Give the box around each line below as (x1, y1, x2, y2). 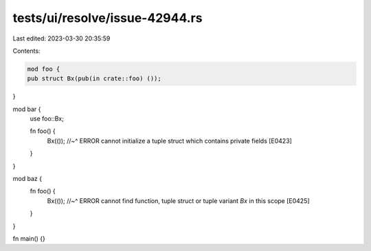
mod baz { (12, 175, 43, 183)
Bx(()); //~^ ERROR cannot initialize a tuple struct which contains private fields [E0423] (47, 136, 292, 145)
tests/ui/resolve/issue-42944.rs (12, 10, 203, 25)
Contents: (12, 47, 41, 55)
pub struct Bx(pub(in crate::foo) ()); (27, 75, 161, 82)
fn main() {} (12, 234, 46, 243)
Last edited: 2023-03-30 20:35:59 (12, 34, 111, 43)
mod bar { (12, 105, 41, 113)
